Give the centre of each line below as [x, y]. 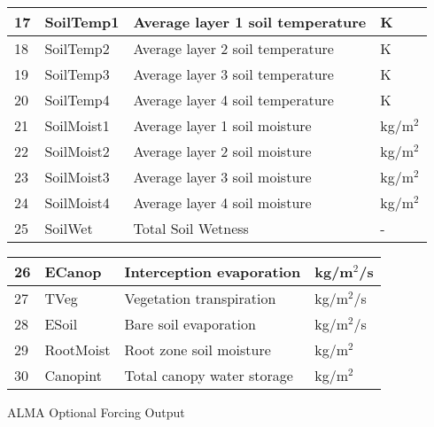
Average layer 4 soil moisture [222, 202]
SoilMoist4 [77, 202]
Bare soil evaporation [190, 324]
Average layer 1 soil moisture [222, 125]
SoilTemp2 [77, 48]
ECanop [73, 272]
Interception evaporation [213, 272]
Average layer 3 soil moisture [222, 177]
